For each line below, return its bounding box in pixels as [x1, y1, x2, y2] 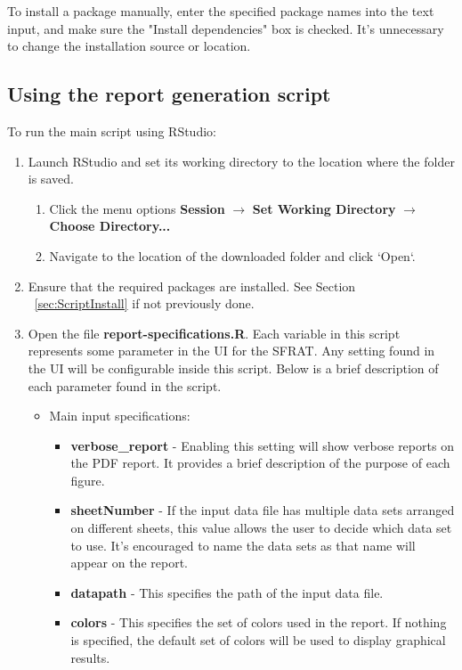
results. [70, 648, 110, 666]
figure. [70, 470, 105, 489]
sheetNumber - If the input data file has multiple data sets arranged [70, 501, 455, 519]
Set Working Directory [252, 199, 396, 217]
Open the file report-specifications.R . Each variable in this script [28, 323, 401, 342]
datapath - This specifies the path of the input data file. [70, 583, 384, 601]
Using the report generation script [7, 80, 331, 108]
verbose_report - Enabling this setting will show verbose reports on [70, 436, 454, 454]
